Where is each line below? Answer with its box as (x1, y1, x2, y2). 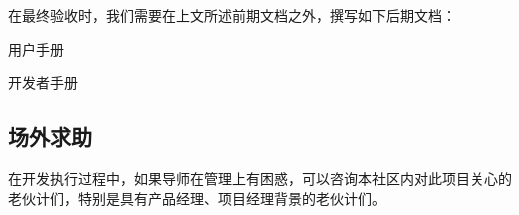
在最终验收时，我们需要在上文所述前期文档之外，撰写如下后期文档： (8, 5, 456, 25)
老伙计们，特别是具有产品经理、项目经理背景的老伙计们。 (8, 187, 386, 208)
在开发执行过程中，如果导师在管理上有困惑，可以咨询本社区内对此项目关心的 (8, 167, 512, 188)
